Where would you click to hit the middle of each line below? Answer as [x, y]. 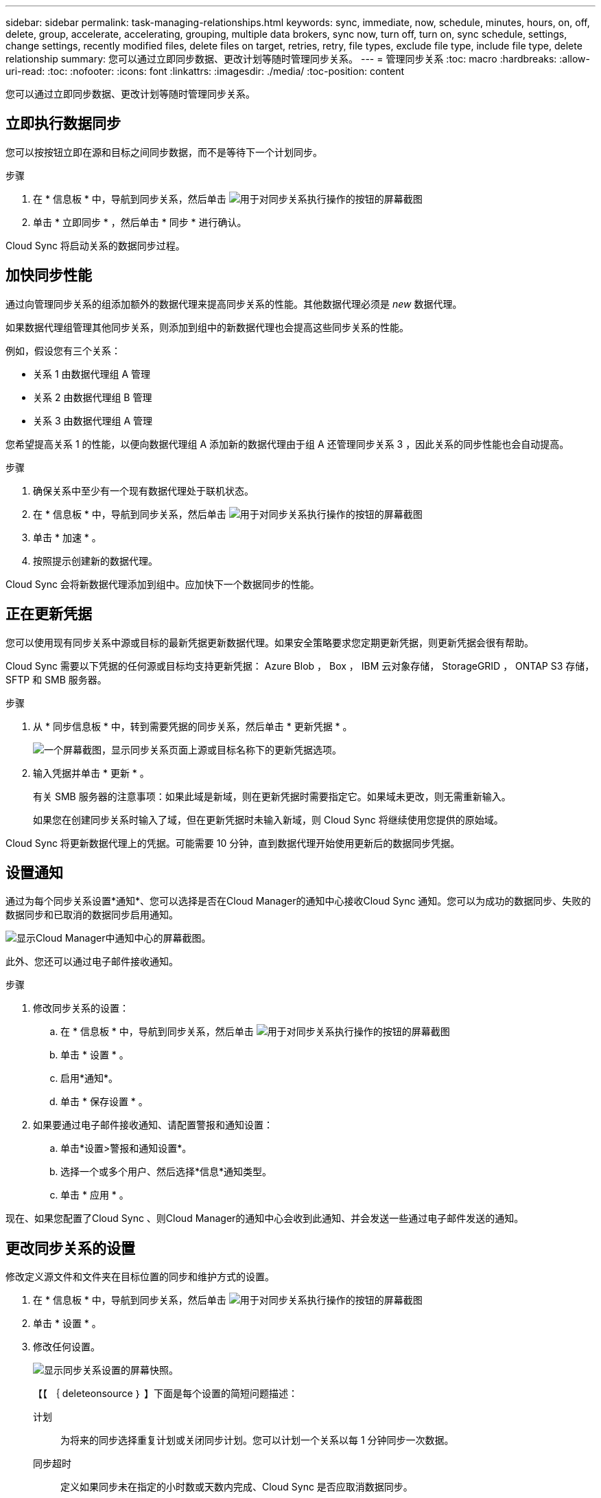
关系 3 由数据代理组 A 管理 [93, 420]
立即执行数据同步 [63, 124]
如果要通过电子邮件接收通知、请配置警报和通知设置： [153, 1125]
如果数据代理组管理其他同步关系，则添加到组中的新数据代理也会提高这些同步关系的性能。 [207, 327]
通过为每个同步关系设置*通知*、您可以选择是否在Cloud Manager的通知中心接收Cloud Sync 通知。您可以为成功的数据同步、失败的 [298, 901]
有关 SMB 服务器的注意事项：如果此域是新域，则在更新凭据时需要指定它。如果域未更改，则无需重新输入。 [272, 796]
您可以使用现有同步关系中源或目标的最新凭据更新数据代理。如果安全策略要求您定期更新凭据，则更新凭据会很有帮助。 [270, 642]
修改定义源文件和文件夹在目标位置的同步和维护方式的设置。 [140, 1277]
